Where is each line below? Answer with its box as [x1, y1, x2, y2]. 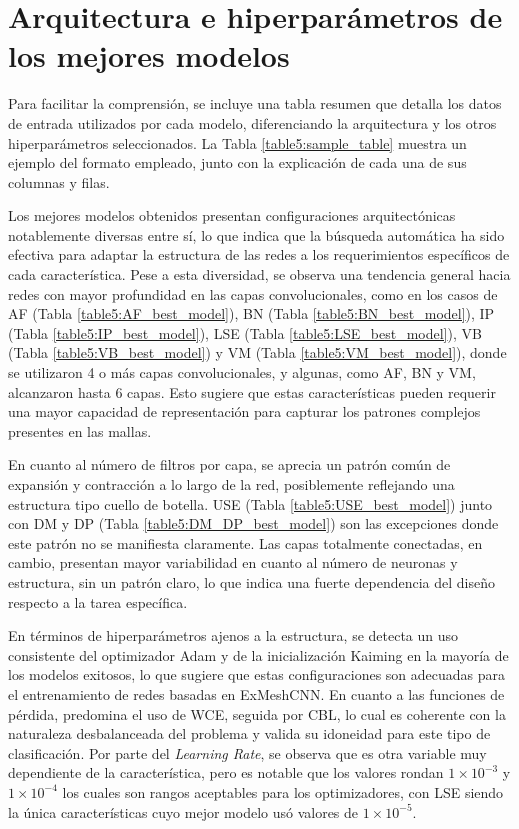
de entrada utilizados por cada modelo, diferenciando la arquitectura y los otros [8, 112, 497, 133]
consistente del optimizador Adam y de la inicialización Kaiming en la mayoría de [8, 644, 509, 665]
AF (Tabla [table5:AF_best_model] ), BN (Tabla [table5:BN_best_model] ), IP [8, 303, 495, 324]
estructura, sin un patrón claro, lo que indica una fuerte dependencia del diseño [8, 571, 495, 592]
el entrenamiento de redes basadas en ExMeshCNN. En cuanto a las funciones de [8, 683, 505, 704]
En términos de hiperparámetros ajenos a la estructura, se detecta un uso [8, 625, 459, 646]
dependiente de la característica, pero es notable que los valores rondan [8, 762, 444, 783]
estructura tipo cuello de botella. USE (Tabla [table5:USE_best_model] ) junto [8, 493, 493, 514]
